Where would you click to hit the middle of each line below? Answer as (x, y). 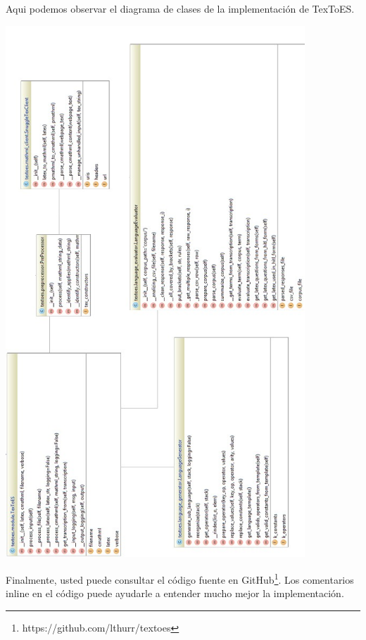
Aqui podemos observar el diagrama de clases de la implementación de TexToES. (180, 8)
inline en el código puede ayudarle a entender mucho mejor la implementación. (175, 593)
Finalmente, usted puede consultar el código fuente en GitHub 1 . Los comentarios (180, 578)
